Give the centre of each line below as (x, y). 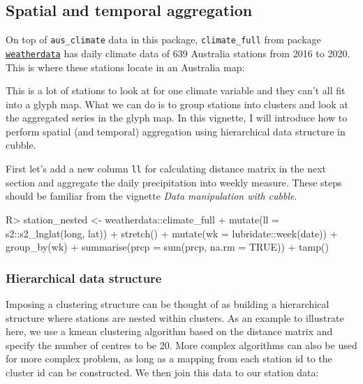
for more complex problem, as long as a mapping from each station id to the (169, 359)
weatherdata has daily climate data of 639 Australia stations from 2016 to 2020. (178, 53)
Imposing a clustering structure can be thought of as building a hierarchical (168, 303)
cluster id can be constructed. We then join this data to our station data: (162, 372)
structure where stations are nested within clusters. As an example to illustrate (175, 317)
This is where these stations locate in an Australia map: (125, 67)
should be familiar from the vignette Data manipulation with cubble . (151, 196)
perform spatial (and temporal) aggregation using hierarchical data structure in (176, 131)
